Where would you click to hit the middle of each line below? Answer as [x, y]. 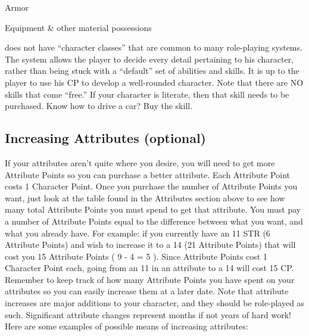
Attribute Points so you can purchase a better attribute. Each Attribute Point [147, 174]
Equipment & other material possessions [78, 27]
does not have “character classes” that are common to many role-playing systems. [154, 47]
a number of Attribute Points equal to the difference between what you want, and [154, 221]
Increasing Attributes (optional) [105, 138]
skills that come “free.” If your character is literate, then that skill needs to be [147, 94]
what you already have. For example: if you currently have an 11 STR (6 [138, 233]
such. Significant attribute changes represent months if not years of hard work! [148, 314]
